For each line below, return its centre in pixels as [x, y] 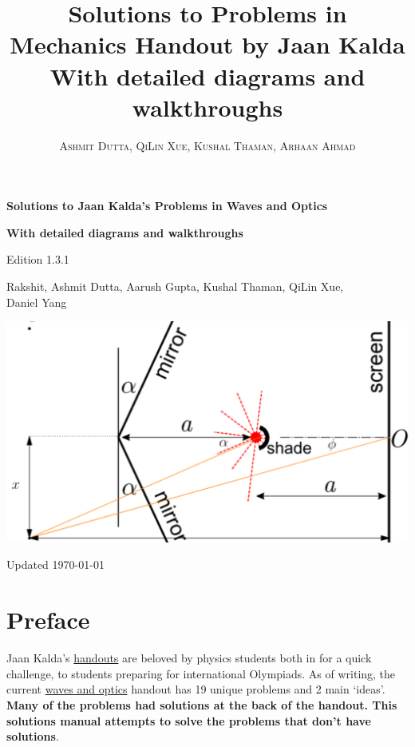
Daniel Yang [37, 302]
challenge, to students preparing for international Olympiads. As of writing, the [201, 673]
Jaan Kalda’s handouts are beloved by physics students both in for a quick [189, 658]
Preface [48, 620]
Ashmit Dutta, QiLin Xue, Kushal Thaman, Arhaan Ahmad [207, 145]
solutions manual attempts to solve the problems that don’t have [189, 720]
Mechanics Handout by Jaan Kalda [207, 44]
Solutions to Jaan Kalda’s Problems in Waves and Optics [167, 206]
